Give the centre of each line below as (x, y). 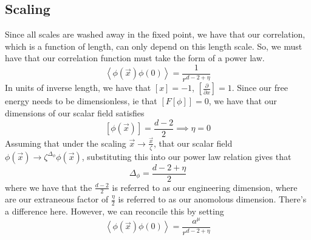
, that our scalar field (193, 143)
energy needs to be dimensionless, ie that (81, 101)
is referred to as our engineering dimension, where (205, 187)
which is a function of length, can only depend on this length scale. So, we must (154, 46)
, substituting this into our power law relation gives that (186, 156)
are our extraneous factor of (57, 199)
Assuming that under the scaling (66, 143)
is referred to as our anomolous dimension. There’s (212, 199)
